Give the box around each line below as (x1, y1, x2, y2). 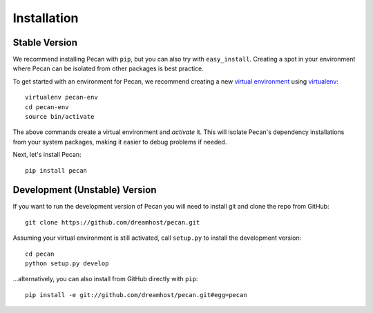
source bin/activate (25, 113, 95, 121)
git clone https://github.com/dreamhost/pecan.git (25, 218, 200, 226)
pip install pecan (25, 167, 88, 174)
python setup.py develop (25, 260, 109, 267)
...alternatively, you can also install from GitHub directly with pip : (12, 275, 198, 283)
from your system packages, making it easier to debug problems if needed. (12, 137, 227, 146)
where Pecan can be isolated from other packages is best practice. (12, 64, 204, 73)
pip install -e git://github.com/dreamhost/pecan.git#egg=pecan (25, 291, 248, 298)
